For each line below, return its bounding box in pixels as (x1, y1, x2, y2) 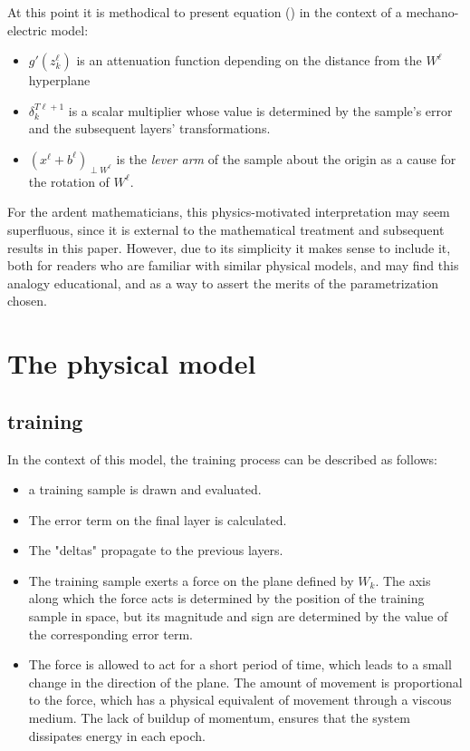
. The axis (375, 571, 431, 590)
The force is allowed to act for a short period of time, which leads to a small (28, 655, 452, 674)
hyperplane (28, 71, 91, 90)
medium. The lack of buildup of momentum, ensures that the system (28, 708, 410, 727)
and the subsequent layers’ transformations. (28, 119, 271, 138)
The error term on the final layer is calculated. (28, 510, 287, 529)
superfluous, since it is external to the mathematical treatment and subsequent (7, 219, 445, 239)
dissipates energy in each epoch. (28, 726, 206, 745)
